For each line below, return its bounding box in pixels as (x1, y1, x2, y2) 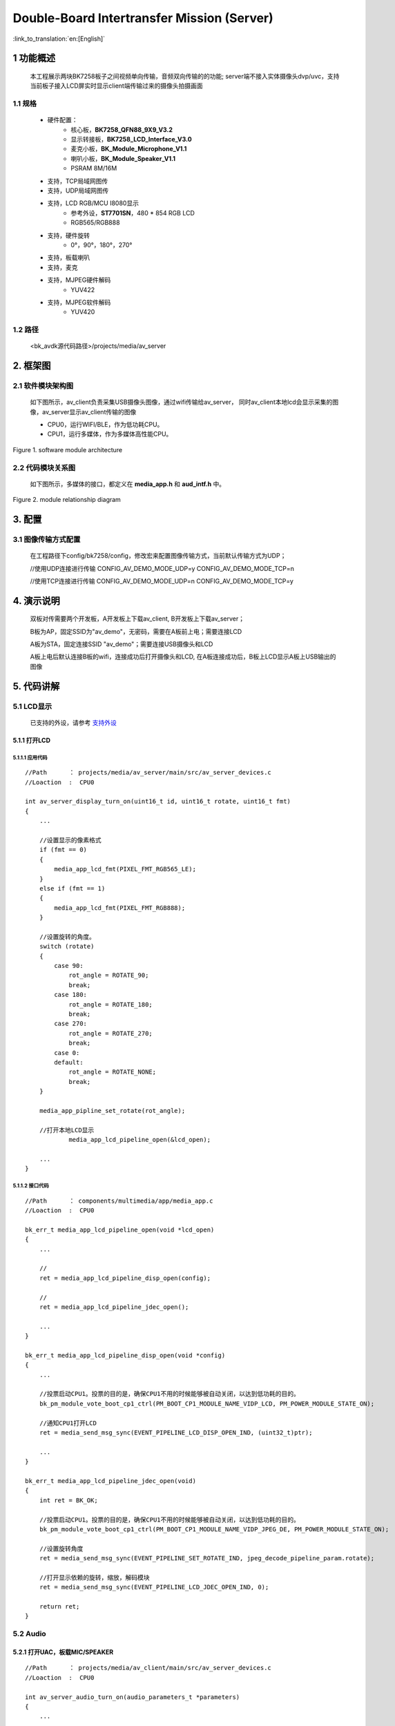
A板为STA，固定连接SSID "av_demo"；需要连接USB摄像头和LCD (30, 640, 213, 648)
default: (54, 1058, 84, 1066)
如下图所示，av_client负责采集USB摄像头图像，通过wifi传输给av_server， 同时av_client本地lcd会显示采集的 (30, 398, 333, 407)
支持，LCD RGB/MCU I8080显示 (47, 199, 139, 207)
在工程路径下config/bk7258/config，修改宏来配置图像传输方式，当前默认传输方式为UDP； (30, 552, 287, 560)
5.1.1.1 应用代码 (12, 754, 48, 761)
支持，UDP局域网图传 (47, 186, 109, 195)
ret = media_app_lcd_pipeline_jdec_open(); (39, 1303, 189, 1311)
